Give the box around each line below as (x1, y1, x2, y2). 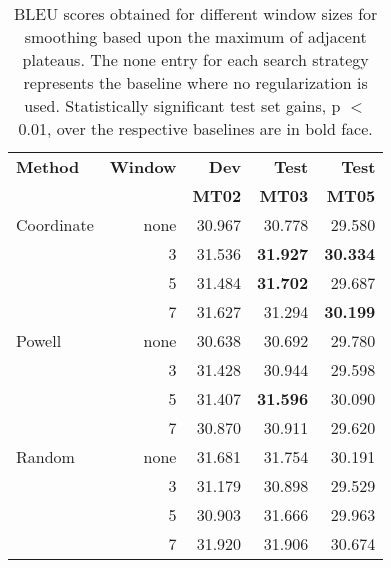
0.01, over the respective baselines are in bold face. (18, 117, 373, 140)
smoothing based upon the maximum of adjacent (24, 25, 367, 48)
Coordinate (16, 213, 94, 236)
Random (16, 445, 75, 468)
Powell (16, 329, 62, 352)
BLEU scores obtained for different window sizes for (13, 2, 378, 25)
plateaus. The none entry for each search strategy (22, 48, 369, 71)
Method (16, 155, 80, 178)
